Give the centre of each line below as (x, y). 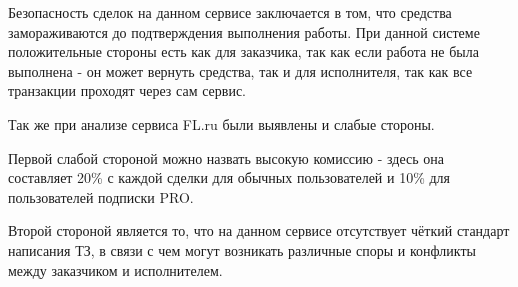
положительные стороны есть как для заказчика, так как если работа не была (243, 51)
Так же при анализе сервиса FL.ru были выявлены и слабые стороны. (221, 123)
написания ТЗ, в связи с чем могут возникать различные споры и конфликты (242, 249)
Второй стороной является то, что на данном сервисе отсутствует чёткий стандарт (259, 230)
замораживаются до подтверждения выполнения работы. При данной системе (244, 31)
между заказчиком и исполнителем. (115, 269)
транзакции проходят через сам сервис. (127, 90)
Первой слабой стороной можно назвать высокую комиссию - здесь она (226, 157)
